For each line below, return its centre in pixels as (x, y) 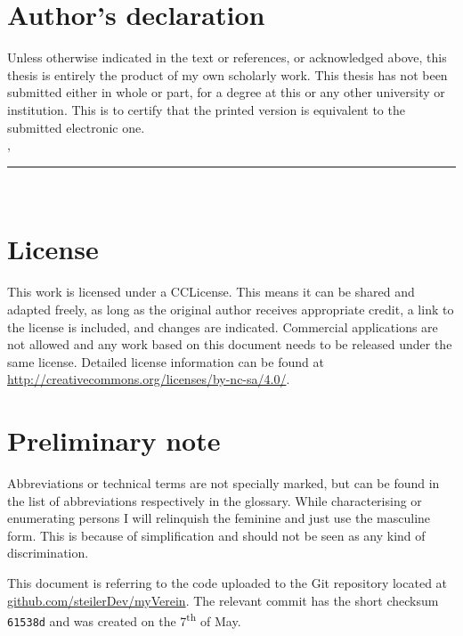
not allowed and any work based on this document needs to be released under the (230, 344)
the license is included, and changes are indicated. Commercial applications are (223, 326)
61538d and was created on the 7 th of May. (124, 620)
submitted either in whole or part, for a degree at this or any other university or (226, 92)
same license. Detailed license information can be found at (166, 361)
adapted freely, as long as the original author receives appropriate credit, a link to (231, 309)
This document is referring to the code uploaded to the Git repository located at (227, 583)
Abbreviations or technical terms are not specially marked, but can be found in (223, 483)
